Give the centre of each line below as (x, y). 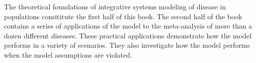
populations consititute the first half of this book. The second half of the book (123, 16)
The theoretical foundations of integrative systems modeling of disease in (115, 6)
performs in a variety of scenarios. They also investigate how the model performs (127, 45)
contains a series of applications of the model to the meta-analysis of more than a (128, 26)
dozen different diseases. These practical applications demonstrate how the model (128, 35)
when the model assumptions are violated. (68, 54)
